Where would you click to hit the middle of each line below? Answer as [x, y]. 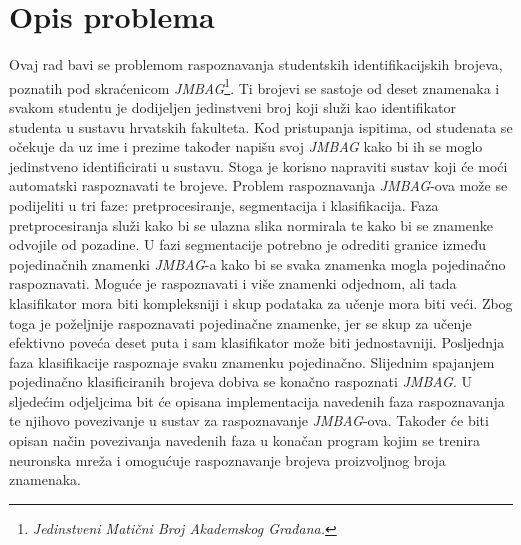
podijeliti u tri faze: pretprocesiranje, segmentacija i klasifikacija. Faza [224, 204]
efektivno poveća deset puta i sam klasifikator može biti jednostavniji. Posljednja [257, 342]
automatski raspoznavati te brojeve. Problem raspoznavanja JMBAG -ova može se [258, 185]
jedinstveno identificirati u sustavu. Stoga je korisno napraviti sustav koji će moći [258, 165]
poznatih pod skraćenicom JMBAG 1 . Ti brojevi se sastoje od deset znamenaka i [254, 86]
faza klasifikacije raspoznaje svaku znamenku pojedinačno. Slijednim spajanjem [252, 361]
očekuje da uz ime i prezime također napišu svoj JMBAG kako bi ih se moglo [246, 146]
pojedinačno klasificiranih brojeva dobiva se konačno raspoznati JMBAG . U [240, 381]
